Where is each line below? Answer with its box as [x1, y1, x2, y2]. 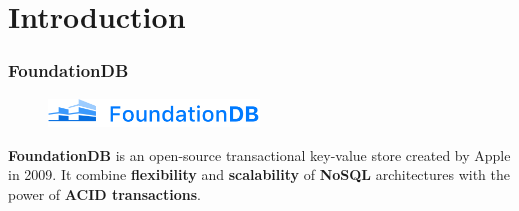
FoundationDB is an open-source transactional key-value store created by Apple [8, 144, 511, 165]
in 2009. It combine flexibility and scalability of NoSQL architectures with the [8, 164, 511, 185]
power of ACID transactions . [8, 183, 201, 204]
